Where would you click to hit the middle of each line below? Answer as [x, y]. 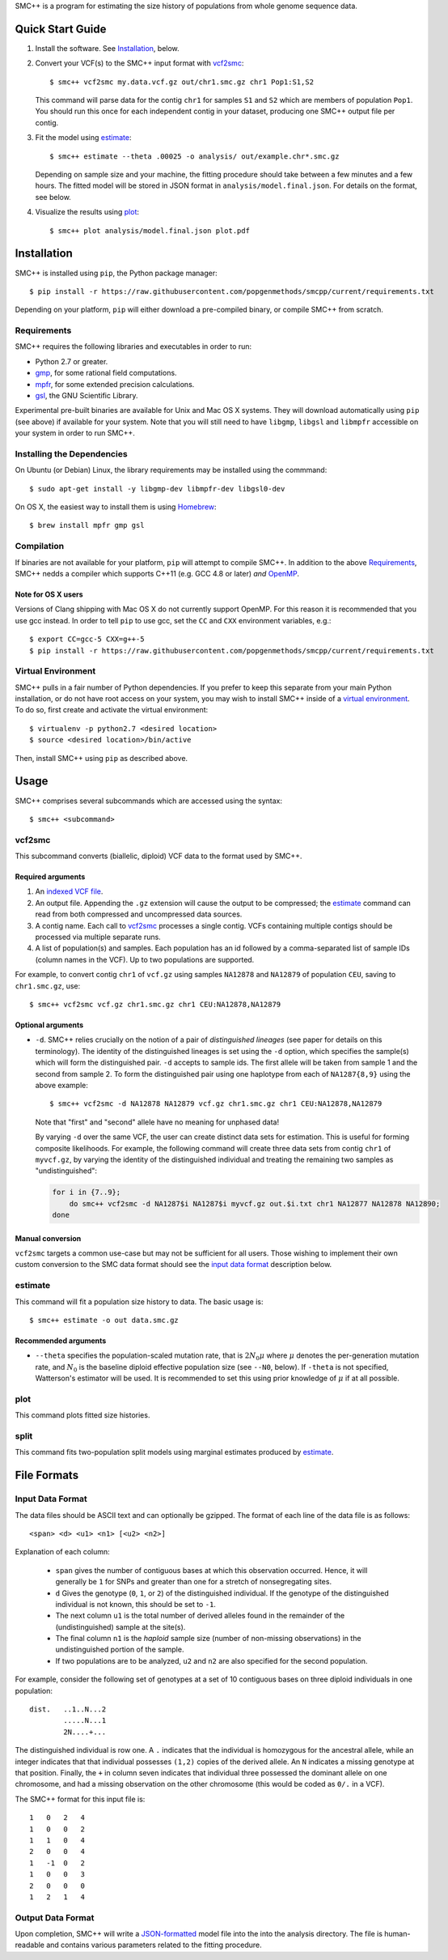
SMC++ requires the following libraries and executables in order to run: [133, 347]
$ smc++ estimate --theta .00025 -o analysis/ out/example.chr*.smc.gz [194, 156]
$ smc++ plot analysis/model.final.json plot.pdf [150, 230]
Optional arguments [49, 1025]
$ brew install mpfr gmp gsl [87, 525]
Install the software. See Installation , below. [107, 48]
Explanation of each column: [63, 1552]
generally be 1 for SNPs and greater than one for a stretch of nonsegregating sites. [193, 1582]
